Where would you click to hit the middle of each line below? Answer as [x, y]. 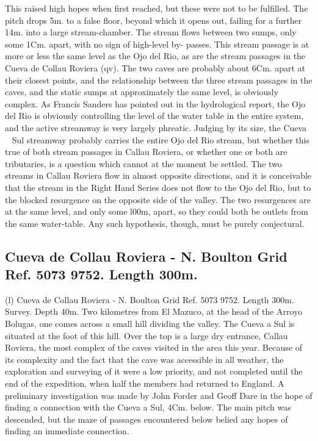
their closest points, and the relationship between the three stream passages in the [159, 80]
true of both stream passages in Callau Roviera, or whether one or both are [146, 152]
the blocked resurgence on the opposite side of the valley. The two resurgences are [158, 199]
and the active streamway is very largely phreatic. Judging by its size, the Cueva [156, 127]
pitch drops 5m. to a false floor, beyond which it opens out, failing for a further [154, 20]
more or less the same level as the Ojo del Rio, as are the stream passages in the [155, 56]
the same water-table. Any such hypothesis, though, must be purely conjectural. [155, 223]
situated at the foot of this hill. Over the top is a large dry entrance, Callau [146, 335]
